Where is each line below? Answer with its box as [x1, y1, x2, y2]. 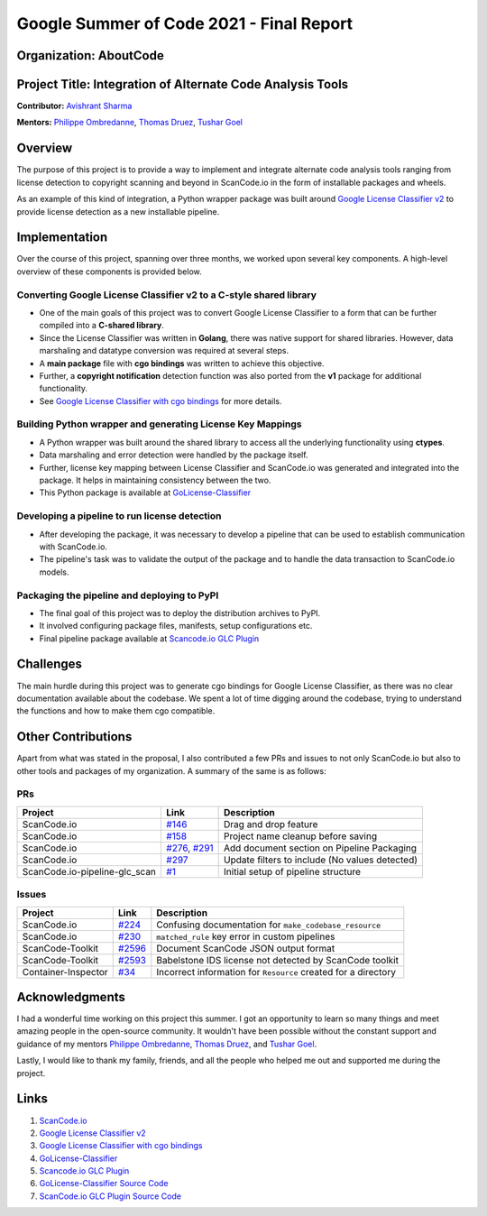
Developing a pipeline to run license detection [16, 510, 222, 522]
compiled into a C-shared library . [39, 320, 164, 331]
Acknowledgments [16, 989, 126, 1005]
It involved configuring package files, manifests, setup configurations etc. [39, 621, 313, 631]
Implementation [16, 230, 108, 245]
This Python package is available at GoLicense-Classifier [39, 487, 252, 498]
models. [39, 567, 69, 577]
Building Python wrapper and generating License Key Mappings [16, 418, 302, 430]
